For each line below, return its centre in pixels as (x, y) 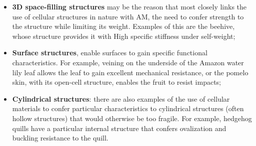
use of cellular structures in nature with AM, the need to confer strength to (128, 16)
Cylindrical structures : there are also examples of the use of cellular (121, 98)
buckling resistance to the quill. (60, 138)
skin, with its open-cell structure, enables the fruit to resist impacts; (116, 82)
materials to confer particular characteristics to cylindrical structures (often (128, 108)
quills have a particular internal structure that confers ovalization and (119, 128)
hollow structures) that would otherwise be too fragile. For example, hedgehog (132, 118)
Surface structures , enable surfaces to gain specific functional (110, 53)
